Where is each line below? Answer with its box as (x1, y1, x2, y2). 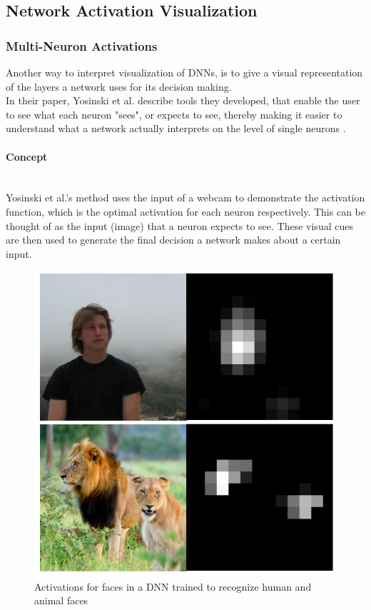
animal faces (34, 593, 88, 608)
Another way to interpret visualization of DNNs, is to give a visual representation (6, 65, 363, 79)
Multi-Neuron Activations (6, 36, 158, 54)
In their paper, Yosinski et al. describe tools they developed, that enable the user (6, 93, 360, 108)
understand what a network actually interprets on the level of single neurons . (6, 121, 346, 136)
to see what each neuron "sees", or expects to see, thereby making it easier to (6, 106, 342, 121)
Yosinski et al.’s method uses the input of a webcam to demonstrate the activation (6, 190, 365, 205)
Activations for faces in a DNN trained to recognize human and (34, 579, 312, 594)
